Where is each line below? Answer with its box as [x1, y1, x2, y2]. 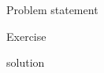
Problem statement [6, 2, 98, 17]
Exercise [6, 27, 46, 44]
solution [6, 54, 45, 71]
